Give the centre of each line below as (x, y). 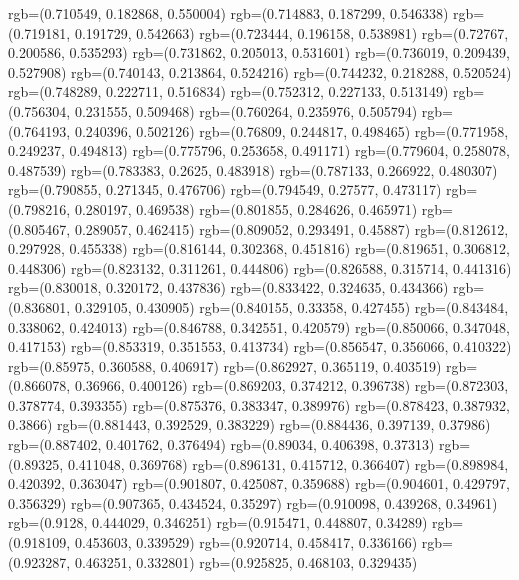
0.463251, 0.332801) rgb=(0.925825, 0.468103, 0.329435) (246, 561)
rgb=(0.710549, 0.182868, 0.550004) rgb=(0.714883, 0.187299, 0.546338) (228, 13)
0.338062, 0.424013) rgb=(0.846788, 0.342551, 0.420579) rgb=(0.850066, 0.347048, (259, 326)
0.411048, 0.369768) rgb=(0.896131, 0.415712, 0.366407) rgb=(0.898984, (288, 463)
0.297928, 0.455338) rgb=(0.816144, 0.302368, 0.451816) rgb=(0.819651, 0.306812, (259, 248)
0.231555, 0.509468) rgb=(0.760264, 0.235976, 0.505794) (246, 110)
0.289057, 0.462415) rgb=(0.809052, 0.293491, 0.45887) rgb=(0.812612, (291, 228)
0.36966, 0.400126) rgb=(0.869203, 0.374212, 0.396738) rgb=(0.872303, (291, 385)
